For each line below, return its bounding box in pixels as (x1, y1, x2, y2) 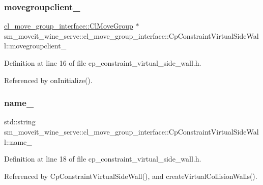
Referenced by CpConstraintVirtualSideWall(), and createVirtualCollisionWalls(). (4, 170, 257, 181)
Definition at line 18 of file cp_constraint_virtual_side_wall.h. (4, 153, 201, 164)
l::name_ (4, 136, 32, 147)
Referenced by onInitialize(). (4, 74, 93, 85)
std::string (4, 116, 36, 127)
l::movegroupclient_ (4, 40, 67, 51)
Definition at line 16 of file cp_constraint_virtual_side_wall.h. (4, 58, 201, 68)
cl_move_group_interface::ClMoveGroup (4, 20, 133, 31)
